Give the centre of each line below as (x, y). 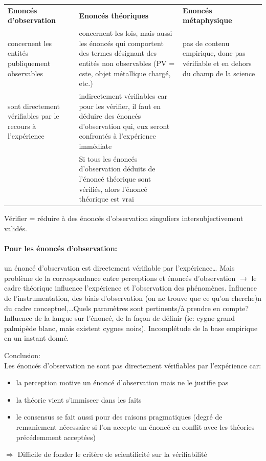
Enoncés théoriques (114, 15)
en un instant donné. (37, 338)
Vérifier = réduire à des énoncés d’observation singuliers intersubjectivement (124, 218)
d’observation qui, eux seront (124, 126)
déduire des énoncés (110, 116)
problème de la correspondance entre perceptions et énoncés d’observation (120, 278)
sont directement (34, 106)
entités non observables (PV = (127, 63)
